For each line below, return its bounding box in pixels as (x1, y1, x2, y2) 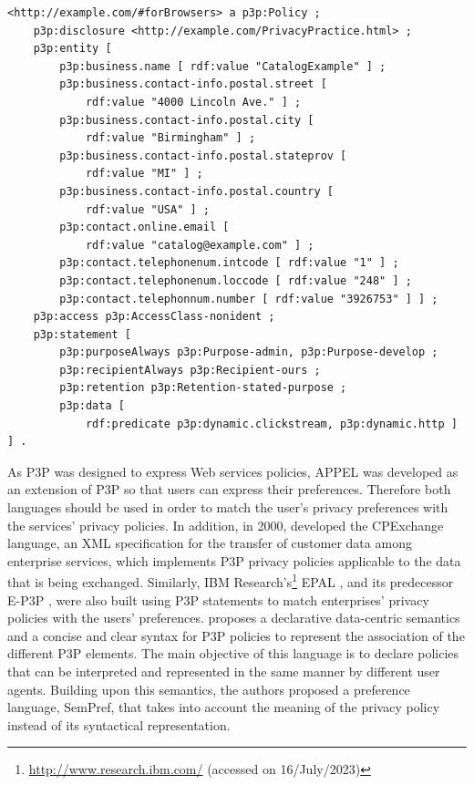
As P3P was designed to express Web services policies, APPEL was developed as (7, 461, 459, 480)
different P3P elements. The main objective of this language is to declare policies (7, 644, 459, 663)
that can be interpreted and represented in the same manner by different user (7, 662, 440, 681)
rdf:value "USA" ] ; (85, 202, 210, 216)
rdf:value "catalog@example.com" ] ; (85, 238, 314, 252)
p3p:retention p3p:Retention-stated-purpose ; (59, 381, 347, 395)
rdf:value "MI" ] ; (85, 167, 203, 181)
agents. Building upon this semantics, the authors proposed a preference (7, 679, 410, 698)
